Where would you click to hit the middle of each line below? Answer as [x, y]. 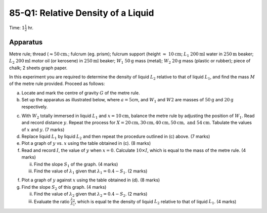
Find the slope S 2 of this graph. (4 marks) [64, 188]
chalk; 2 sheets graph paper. [38, 68]
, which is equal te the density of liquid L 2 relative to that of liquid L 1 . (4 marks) [156, 202]
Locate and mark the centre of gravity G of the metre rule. [81, 93]
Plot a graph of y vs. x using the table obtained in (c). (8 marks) [86, 143]
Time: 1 [17, 28]
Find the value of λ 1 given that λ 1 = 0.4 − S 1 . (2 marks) [91, 171]
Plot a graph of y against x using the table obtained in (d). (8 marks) [91, 180]
